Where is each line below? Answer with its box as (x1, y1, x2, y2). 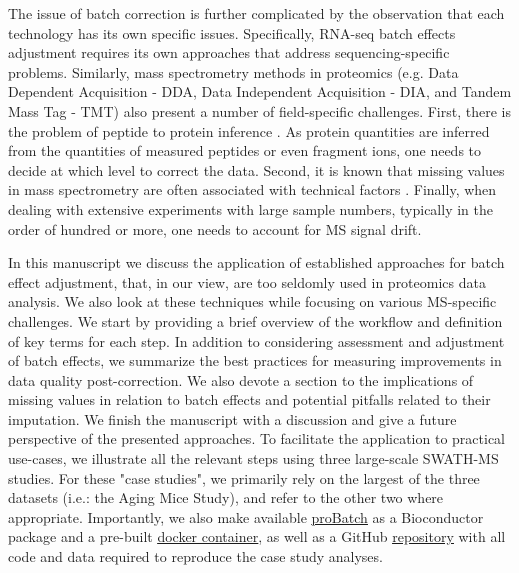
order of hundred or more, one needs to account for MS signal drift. (8, 218, 422, 239)
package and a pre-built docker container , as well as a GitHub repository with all (8, 526, 506, 547)
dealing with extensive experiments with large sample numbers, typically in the (8, 198, 493, 219)
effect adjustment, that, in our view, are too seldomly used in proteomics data (8, 271, 486, 292)
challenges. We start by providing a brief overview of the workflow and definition (8, 310, 503, 331)
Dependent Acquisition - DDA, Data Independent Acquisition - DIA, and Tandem (8, 81, 512, 102)
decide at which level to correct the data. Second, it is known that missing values (8, 159, 505, 180)
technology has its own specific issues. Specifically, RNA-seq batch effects (8, 22, 456, 43)
